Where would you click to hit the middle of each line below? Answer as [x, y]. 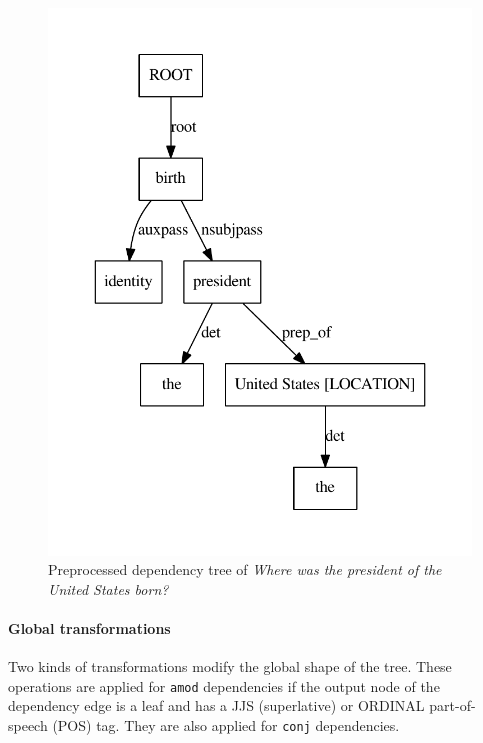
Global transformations [89, 627]
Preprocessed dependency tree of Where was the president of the [245, 569]
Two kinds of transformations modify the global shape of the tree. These [230, 666]
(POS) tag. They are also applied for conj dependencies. [226, 724]
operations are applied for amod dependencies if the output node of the [224, 685]
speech [28, 724]
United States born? [108, 588]
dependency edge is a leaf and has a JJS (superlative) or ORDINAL [216, 705]
